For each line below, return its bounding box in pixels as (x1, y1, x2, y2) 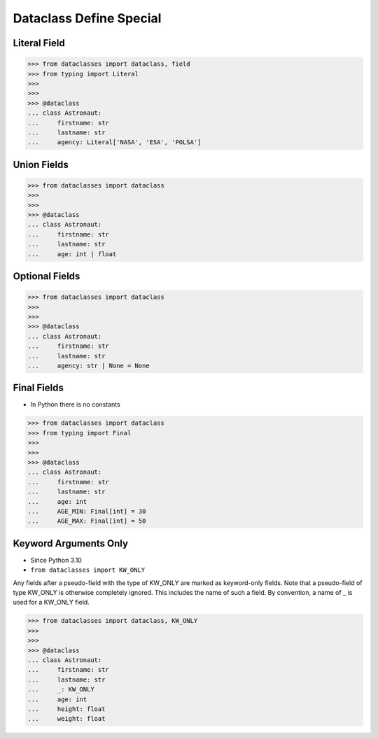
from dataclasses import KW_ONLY (30, 566, 146, 574)
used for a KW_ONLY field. (13, 598, 90, 607)
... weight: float (27, 715, 106, 723)
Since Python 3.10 (30, 556, 82, 564)
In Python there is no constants (30, 400, 120, 409)
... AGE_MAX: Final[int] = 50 (27, 517, 146, 525)
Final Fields (13, 382, 64, 394)
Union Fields (13, 158, 69, 171)
